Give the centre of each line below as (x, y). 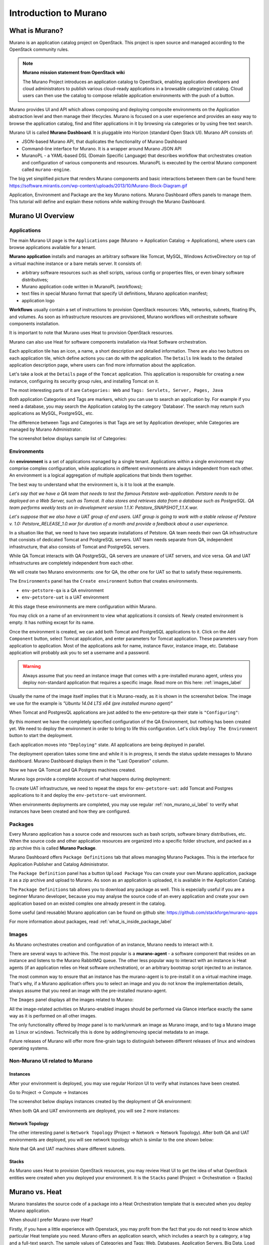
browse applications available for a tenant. (53, 248)
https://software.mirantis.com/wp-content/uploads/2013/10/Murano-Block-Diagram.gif (98, 186)
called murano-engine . (46, 169)
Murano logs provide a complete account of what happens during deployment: (90, 779)
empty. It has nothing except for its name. (52, 622)
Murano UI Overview (42, 216)
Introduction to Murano (58, 13)
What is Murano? (36, 31)
